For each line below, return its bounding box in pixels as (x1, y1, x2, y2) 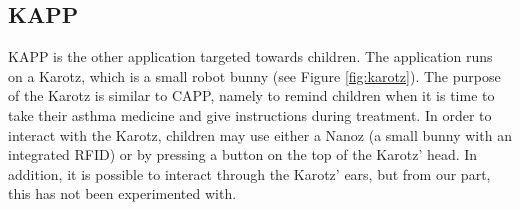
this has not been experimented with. (8, 183, 237, 204)
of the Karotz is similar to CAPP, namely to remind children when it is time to (8, 85, 495, 106)
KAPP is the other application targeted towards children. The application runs (8, 46, 493, 67)
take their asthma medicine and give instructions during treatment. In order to (8, 104, 492, 125)
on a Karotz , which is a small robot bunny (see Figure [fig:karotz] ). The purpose (8, 65, 501, 86)
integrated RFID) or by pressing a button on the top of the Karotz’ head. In (8, 144, 478, 165)
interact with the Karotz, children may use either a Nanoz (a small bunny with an (8, 124, 512, 145)
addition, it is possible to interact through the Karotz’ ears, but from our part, (8, 163, 491, 184)
